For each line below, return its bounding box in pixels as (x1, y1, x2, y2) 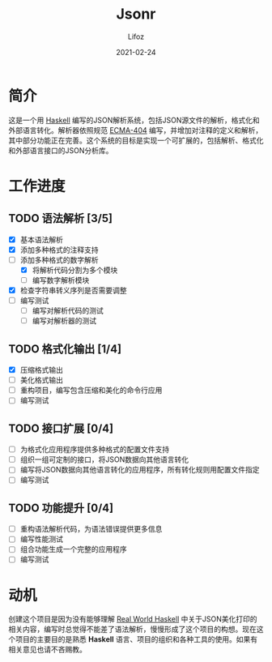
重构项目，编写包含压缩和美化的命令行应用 (19, 386, 163, 395)
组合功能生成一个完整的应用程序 (19, 545, 127, 554)
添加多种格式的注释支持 (19, 245, 99, 254)
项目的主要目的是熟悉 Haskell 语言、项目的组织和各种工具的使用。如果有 (15, 634, 258, 644)
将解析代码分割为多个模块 (32, 265, 118, 275)
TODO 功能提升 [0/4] (8, 501, 114, 515)
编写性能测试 (19, 534, 63, 544)
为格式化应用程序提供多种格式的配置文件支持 (19, 445, 170, 455)
